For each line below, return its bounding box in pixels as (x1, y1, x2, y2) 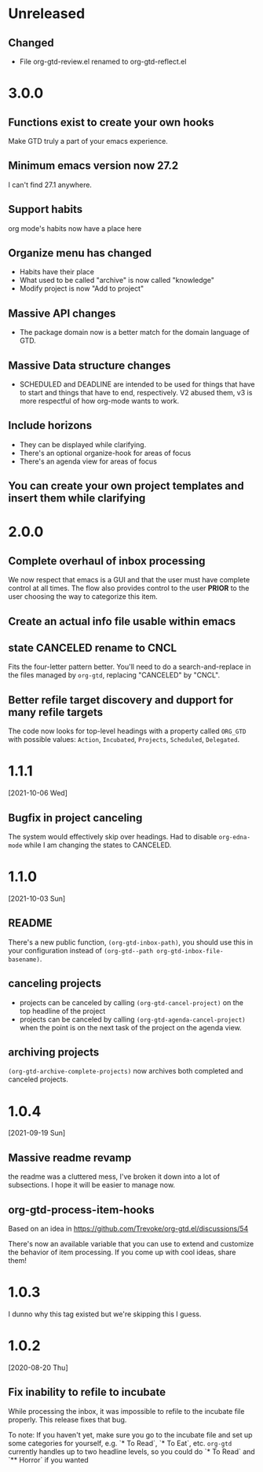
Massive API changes (8, 307, 116, 320)
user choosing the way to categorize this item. (8, 592, 159, 601)
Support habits (8, 203, 83, 216)
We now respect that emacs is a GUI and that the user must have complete (8, 575, 250, 585)
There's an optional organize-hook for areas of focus (19, 448, 192, 457)
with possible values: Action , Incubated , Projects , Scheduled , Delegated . (8, 735, 240, 744)
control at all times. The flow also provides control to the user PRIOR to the (8, 583, 250, 593)
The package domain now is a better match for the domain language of (19, 328, 250, 337)
